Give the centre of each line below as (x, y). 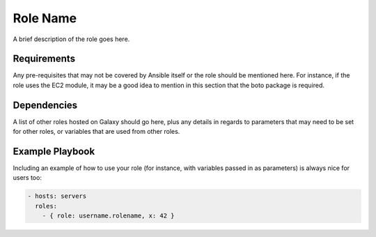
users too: (27, 178)
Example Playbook (54, 151)
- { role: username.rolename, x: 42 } (108, 216)
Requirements (44, 59)
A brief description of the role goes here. (71, 39)
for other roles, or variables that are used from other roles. (96, 132)
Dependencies (45, 105)
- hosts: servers (57, 196)
